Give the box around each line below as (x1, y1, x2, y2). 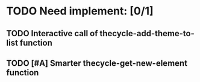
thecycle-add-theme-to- (99, 28, 195, 39)
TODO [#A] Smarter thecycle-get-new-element (6, 58, 188, 68)
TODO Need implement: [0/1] (6, 4, 154, 18)
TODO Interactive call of (6, 28, 98, 39)
